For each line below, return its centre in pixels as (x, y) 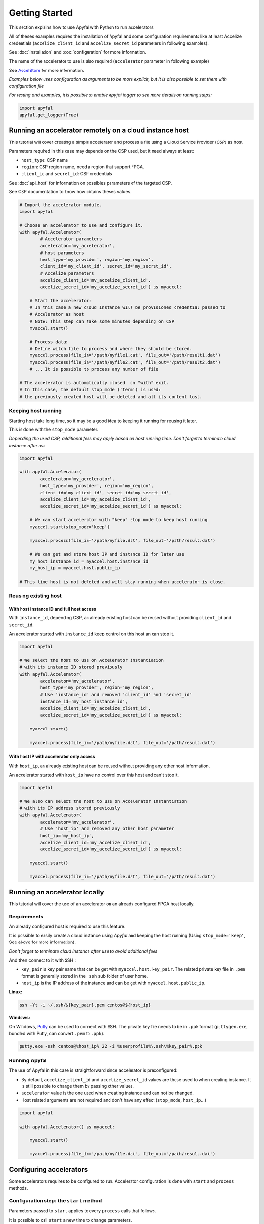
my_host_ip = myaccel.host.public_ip (75, 568)
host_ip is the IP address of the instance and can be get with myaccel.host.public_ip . (113, 983)
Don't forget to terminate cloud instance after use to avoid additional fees (83, 951)
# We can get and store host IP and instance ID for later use (107, 554)
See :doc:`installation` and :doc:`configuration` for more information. (77, 52)
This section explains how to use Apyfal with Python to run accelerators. (82, 27)
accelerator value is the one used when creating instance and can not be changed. (108, 1093)
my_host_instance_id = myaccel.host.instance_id (89, 561)
